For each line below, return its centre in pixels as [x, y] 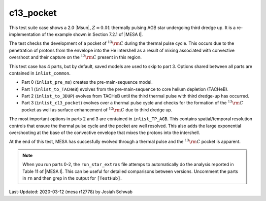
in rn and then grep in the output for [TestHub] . [72, 178]
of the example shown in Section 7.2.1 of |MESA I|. [92, 34]
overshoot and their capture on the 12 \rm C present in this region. [76, 57]
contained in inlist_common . [40, 73]
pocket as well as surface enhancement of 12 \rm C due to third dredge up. [97, 110]
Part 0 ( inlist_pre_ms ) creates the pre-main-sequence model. [87, 82]
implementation [25, 34]
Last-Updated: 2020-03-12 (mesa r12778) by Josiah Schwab [71, 192]
